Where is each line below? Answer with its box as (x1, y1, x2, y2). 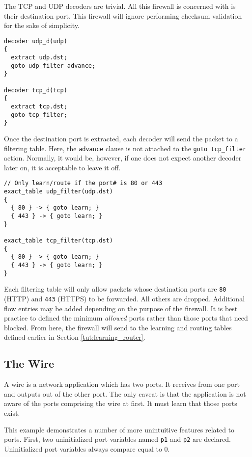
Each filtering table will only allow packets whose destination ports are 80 (4, 284, 226, 294)
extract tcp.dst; (11, 103, 67, 110)
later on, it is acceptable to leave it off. (4, 162, 121, 172)
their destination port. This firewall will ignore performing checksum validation (4, 10, 242, 21)
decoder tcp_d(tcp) (4, 86, 67, 94)
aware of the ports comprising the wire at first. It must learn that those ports (4, 398, 237, 408)
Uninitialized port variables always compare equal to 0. (4, 443, 170, 454)
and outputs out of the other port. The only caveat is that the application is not (4, 388, 246, 399)
